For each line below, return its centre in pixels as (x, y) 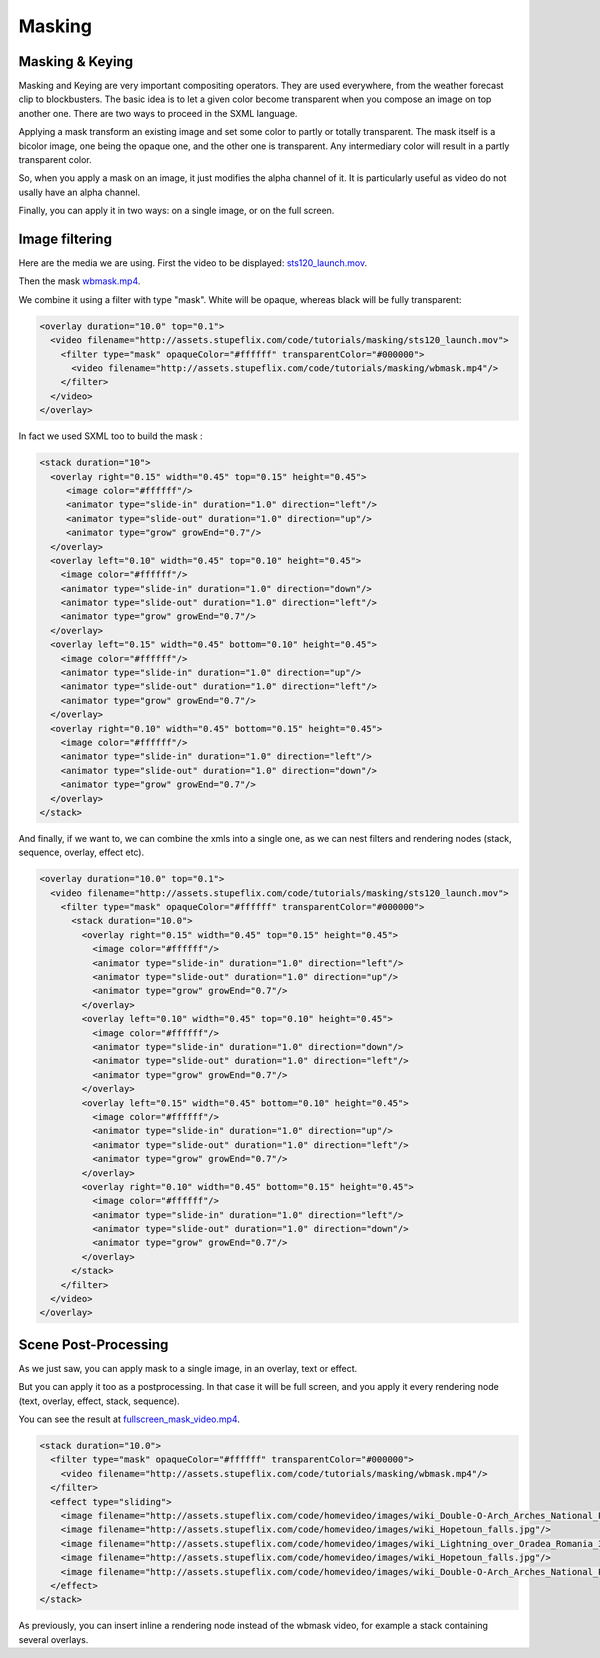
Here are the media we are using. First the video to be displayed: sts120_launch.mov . (193, 263)
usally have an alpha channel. (79, 192)
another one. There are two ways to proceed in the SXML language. (158, 113)
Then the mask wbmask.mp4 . (79, 281)
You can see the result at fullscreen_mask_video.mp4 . (129, 1419)
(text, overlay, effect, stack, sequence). (99, 1401)
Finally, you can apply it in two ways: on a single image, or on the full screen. (176, 211)
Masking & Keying (76, 61)
